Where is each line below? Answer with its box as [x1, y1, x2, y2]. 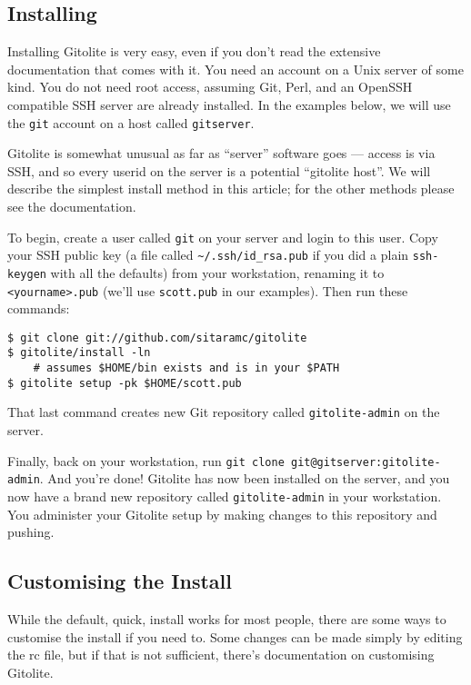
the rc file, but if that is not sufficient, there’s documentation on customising [7, 645, 435, 664]
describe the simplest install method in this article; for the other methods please [7, 179, 455, 198]
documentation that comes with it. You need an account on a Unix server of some [7, 59, 464, 78]
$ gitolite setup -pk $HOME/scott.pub [7, 376, 242, 390]
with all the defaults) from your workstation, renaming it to [50, 263, 385, 282]
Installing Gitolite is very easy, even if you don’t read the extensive [7, 42, 381, 61]
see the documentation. [7, 197, 136, 216]
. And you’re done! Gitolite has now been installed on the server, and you [39, 469, 450, 488]
